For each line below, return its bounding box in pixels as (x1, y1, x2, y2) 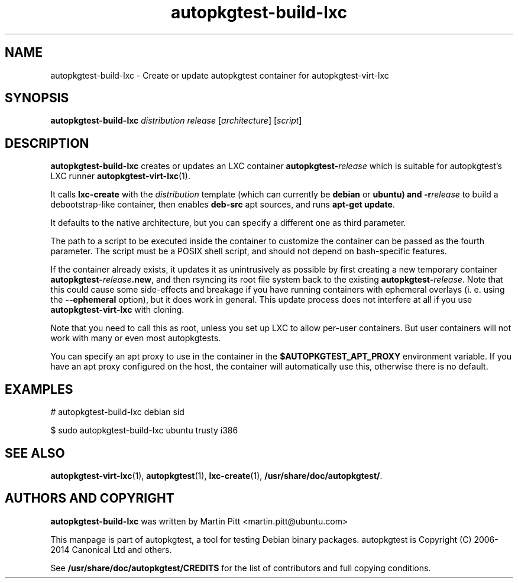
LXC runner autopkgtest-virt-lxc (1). (50, 171, 190, 182)
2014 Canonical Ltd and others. (50, 544, 172, 555)
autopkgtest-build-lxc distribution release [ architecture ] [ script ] (50, 115, 302, 126)
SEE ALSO (5, 445, 65, 461)
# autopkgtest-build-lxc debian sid (50, 407, 184, 417)
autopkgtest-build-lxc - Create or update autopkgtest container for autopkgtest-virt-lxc (50, 70, 389, 80)
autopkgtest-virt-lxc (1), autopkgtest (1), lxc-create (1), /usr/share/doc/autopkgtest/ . (50, 470, 383, 481)
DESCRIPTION (5, 135, 89, 151)
